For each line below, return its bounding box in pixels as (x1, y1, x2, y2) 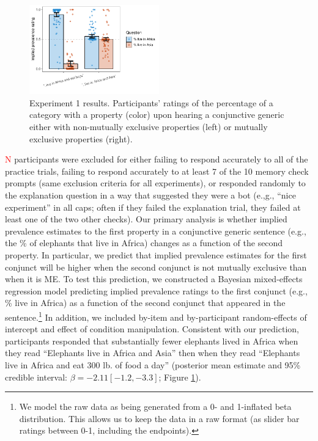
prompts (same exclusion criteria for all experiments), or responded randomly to (5, 177, 306, 189)
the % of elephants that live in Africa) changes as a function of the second (5, 236, 283, 249)
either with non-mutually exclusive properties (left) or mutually (29, 120, 268, 133)
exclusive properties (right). (29, 132, 133, 145)
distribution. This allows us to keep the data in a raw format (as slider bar (19, 412, 300, 425)
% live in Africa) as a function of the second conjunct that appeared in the (5, 296, 286, 309)
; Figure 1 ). (158, 370, 201, 383)
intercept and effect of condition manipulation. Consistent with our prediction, (5, 323, 299, 335)
